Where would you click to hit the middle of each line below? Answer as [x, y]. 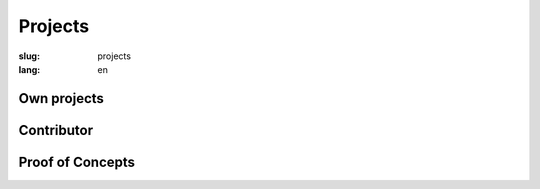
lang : [29, 69]
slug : [29, 56]
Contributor [56, 130]
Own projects [61, 98]
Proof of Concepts [76, 161]
